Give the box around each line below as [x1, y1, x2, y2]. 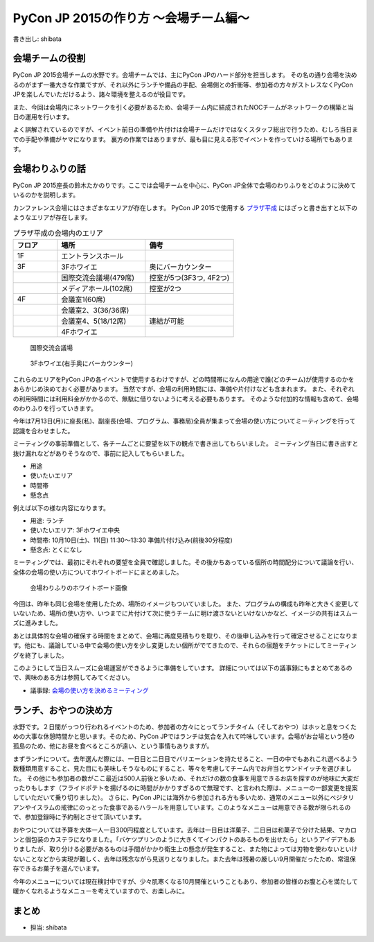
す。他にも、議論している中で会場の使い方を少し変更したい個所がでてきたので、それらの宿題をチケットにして [12, 641, 327, 649]
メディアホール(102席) [61, 284, 133, 294]
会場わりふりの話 [12, 163, 86, 175]
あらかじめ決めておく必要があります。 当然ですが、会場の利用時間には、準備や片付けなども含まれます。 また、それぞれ [12, 385, 355, 393]
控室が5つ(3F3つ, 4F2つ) [149, 273, 230, 283]
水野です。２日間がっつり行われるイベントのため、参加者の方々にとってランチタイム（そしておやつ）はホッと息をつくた [12, 722, 357, 731]
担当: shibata [30, 923, 67, 932]
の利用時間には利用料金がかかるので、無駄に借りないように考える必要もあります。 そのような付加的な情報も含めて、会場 [12, 394, 359, 403]
